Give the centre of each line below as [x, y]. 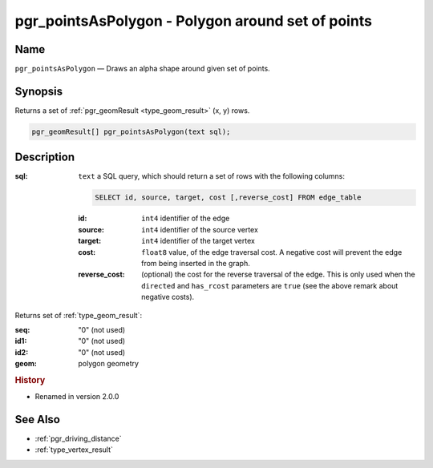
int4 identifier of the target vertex [198, 241]
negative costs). [168, 297]
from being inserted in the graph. [196, 263]
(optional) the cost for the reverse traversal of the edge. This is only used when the [279, 274]
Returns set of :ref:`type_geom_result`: [79, 315]
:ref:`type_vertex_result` [74, 450]
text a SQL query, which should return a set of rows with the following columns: [211, 176]
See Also [37, 420]
